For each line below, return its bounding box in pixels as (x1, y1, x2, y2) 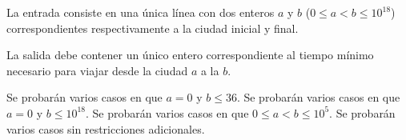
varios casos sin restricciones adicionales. (6, 120, 205, 137)
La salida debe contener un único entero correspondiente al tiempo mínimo (6, 46, 374, 63)
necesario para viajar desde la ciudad (6, 62, 188, 78)
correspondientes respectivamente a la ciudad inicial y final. (6, 19, 299, 36)
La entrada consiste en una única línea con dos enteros (6, 4, 275, 20)
